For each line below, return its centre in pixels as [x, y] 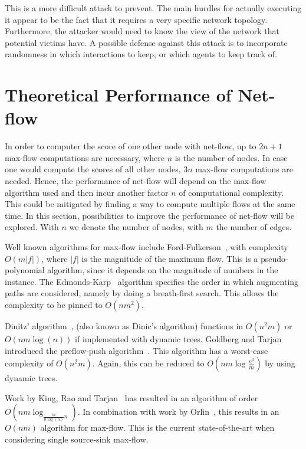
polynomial [25, 270]
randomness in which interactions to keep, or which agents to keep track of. [141, 54]
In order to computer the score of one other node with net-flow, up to [131, 146]
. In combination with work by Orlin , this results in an [178, 412]
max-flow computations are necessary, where [85, 157]
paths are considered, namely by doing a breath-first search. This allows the [142, 293]
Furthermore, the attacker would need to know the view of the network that [142, 31]
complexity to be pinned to [54, 304]
